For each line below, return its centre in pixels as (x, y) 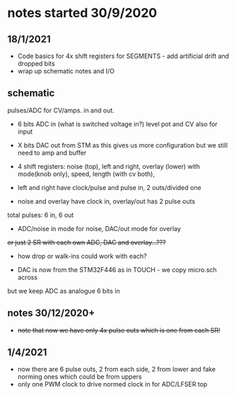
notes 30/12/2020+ (51, 313)
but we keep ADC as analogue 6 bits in (64, 290)
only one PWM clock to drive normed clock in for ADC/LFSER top (112, 384)
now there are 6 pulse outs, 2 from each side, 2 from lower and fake (117, 370)
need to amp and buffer (52, 153)
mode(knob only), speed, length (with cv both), (86, 174)
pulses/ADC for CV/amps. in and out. (61, 110)
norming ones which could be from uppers (80, 377)
